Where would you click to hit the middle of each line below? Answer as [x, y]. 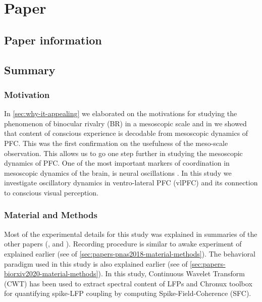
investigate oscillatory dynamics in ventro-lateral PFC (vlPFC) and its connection [131, 183]
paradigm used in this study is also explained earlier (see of [96, 263]
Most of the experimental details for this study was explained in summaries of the [131, 234]
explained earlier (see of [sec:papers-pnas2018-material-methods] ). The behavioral [130, 253]
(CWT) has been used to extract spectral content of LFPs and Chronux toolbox [128, 283]
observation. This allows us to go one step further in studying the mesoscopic [123, 153]
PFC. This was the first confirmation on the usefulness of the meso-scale [116, 143]
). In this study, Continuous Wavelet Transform [171, 273]
